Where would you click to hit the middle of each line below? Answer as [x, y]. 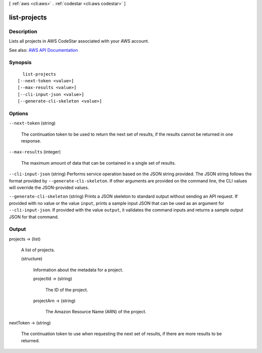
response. [31, 141]
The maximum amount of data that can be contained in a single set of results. [98, 163]
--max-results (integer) [35, 152]
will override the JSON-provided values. [49, 187]
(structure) [32, 259]
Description [23, 31]
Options [19, 113]
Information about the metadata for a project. [78, 270]
